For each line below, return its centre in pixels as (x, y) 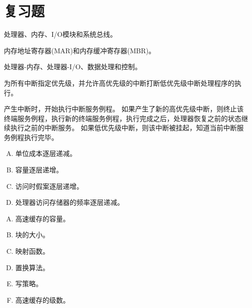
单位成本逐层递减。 (46, 153)
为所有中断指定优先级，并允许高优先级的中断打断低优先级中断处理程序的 (119, 83)
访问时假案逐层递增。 (49, 186)
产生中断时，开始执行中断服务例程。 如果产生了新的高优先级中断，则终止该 (124, 109)
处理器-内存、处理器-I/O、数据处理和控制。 (73, 67)
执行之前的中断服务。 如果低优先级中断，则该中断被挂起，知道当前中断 (124, 128)
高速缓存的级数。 (42, 300)
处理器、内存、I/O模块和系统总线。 (60, 34)
